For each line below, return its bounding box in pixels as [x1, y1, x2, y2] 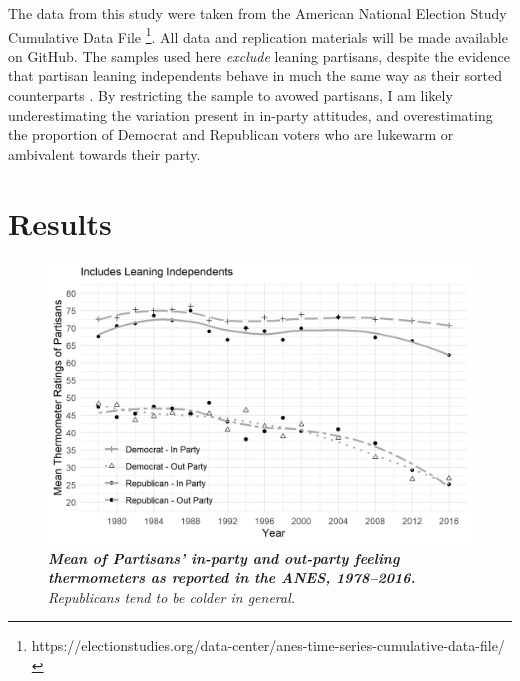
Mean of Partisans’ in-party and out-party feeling [48, 547, 400, 568]
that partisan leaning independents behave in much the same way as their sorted [8, 65, 502, 86]
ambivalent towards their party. [8, 143, 201, 164]
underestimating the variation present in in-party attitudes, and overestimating [8, 104, 493, 125]
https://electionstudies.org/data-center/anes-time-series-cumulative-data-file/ [31, 635, 505, 656]
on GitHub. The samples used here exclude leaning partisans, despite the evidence [8, 45, 511, 66]
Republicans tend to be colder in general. [48, 586, 296, 607]
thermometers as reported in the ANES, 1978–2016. [48, 567, 416, 588]
